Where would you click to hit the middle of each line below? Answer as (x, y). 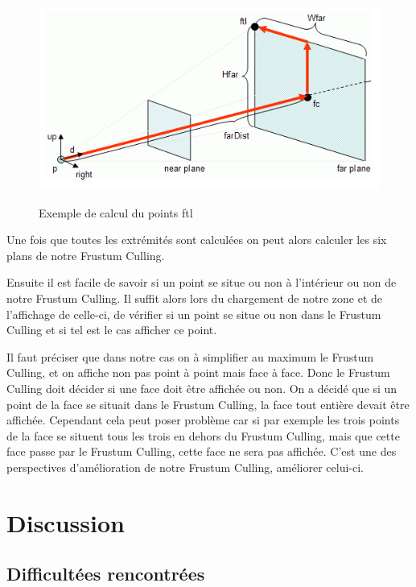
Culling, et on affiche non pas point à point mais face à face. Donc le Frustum (198, 372)
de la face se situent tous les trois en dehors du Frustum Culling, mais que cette (203, 435)
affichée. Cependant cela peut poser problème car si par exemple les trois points (203, 420)
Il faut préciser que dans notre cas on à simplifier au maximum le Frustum (190, 356)
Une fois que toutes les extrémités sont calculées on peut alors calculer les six (197, 240)
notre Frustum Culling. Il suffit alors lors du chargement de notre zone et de (194, 298)
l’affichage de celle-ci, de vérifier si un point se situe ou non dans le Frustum (194, 314)
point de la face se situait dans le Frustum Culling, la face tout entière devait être (208, 404)
